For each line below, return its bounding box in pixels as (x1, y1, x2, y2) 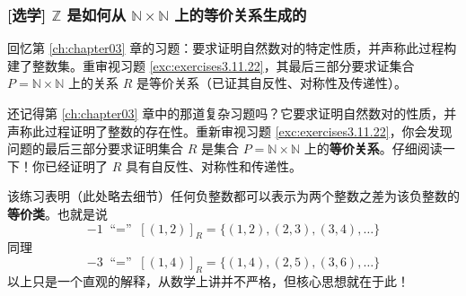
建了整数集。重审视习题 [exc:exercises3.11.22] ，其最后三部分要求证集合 (7, 56, 415, 74)
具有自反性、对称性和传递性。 (125, 156, 302, 175)
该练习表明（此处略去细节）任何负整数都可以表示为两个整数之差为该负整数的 (7, 187, 460, 205)
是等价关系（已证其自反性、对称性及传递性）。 (136, 74, 408, 92)
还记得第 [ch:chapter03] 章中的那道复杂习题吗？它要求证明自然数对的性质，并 (7, 104, 457, 122)
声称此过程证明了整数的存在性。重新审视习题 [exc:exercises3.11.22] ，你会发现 (7, 121, 453, 140)
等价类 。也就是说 (7, 204, 108, 222)
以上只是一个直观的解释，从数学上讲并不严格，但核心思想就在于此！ (7, 271, 409, 290)
